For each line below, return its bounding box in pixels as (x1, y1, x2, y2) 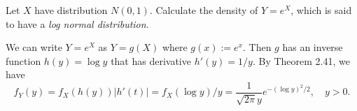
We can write (6, 40, 62, 54)
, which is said (290, 3, 352, 17)
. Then (243, 40, 272, 54)
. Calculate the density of (149, 3, 258, 17)
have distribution (34, 3, 108, 17)
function (6, 53, 41, 68)
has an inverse (282, 40, 343, 54)
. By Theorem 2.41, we (252, 53, 350, 68)
